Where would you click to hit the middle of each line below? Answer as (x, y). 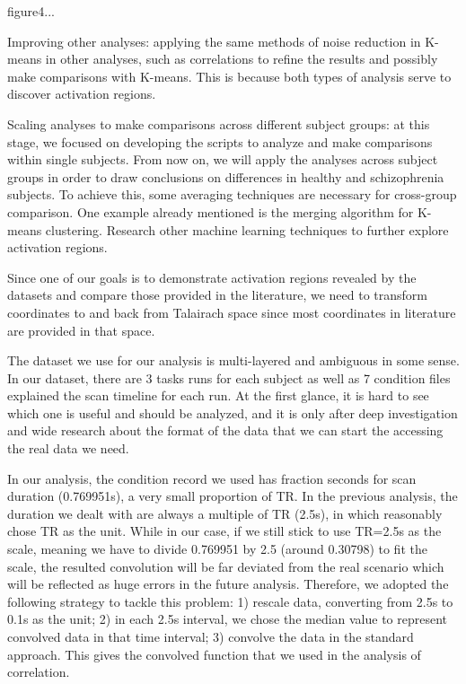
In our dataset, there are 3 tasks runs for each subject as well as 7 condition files (229, 377)
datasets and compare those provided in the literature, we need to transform (217, 295)
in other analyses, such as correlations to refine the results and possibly (242, 59)
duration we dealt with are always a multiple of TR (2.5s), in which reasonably (225, 513)
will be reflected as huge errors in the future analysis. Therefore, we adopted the (228, 584)
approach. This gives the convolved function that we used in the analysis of (214, 654)
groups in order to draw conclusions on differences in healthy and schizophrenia (226, 176)
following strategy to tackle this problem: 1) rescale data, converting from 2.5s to (230, 601)
